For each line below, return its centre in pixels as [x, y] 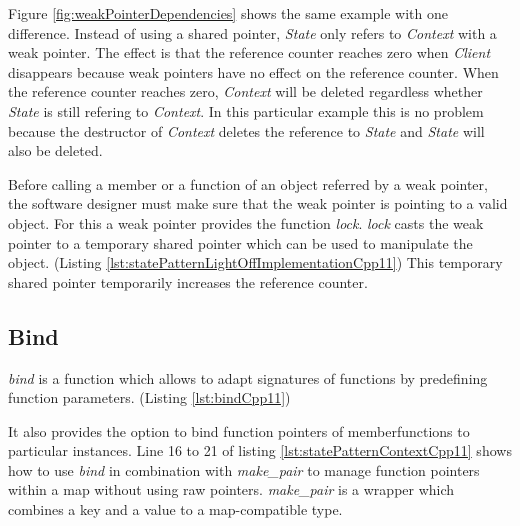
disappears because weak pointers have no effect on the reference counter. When [253, 71]
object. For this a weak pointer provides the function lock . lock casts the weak [246, 222]
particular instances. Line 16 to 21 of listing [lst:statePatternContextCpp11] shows [260, 450]
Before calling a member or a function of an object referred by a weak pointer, [248, 183]
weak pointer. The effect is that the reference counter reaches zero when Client [249, 52]
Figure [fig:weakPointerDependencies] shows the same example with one [228, 13]
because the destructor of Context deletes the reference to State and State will [246, 130]
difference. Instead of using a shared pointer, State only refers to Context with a [252, 32]
